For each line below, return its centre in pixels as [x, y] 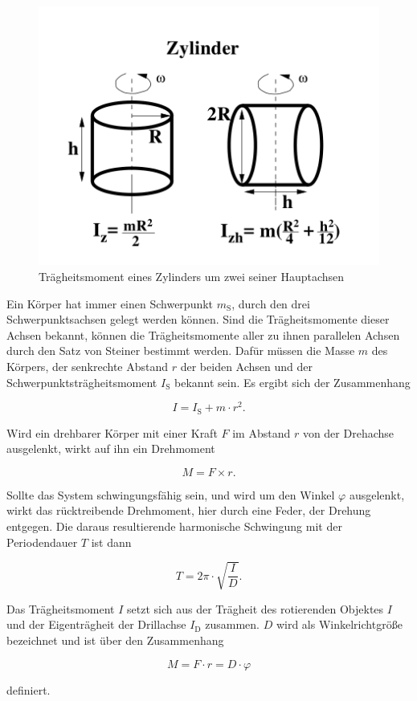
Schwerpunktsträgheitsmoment [82, 382]
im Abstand [262, 432]
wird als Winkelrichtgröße [339, 624]
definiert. [29, 689]
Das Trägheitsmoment [61, 608]
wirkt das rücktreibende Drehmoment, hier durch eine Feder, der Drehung [189, 510]
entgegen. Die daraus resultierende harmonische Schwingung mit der [174, 526]
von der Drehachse [348, 432]
